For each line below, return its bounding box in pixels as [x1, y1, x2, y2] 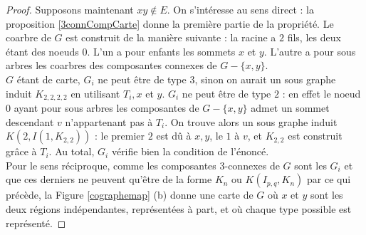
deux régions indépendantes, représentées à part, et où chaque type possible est [6, 201, 352, 216]
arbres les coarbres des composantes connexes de [6, 58, 217, 73]
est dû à [156, 128, 192, 143]
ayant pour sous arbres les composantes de [14, 100, 199, 115]
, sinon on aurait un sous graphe [194, 71, 336, 86]
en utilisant [70, 85, 120, 100]
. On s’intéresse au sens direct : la [167, 2, 314, 16]
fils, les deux [287, 30, 341, 45]
